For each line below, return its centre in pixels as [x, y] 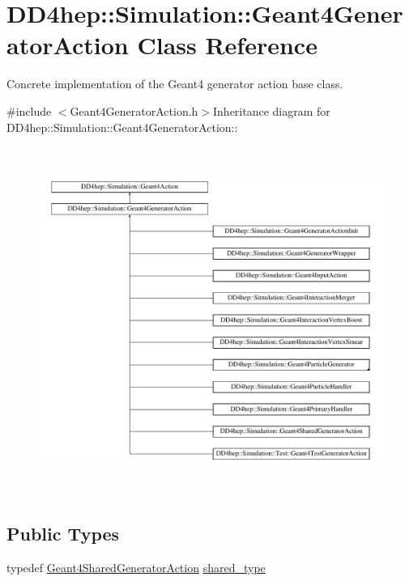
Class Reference [227, 45]
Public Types [63, 533]
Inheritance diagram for [272, 110]
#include [29, 110]
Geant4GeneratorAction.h [134, 110]
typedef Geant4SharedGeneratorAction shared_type [136, 567]
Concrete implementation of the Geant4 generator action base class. [175, 84]
